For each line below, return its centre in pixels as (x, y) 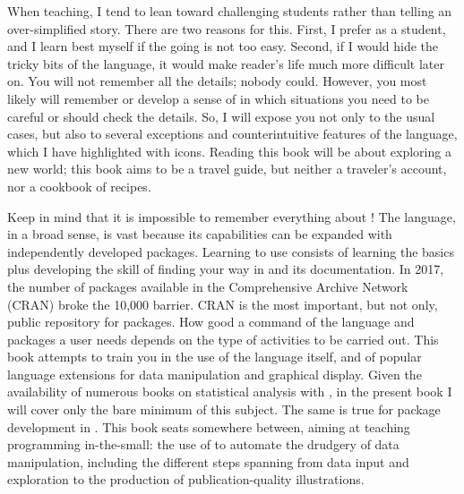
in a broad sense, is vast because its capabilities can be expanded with (200, 234)
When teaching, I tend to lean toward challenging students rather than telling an (230, 11)
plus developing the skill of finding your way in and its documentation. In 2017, (226, 269)
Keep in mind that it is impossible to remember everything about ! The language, (232, 216)
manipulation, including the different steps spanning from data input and (208, 461)
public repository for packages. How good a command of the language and (211, 322)
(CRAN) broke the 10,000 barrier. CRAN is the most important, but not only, (223, 304)
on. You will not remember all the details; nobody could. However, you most (217, 81)
